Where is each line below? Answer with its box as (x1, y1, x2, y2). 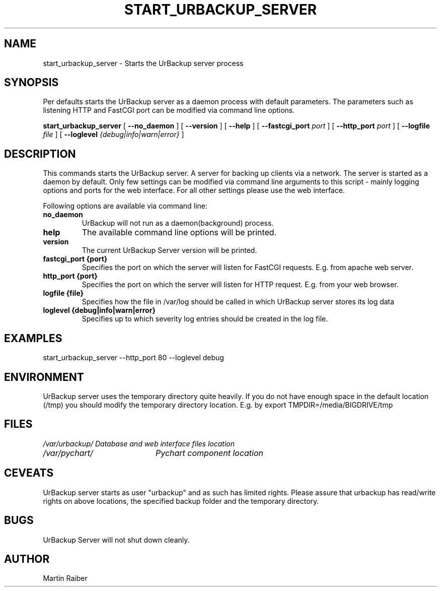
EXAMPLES (4, 332, 62, 345)
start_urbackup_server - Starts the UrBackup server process (43, 58, 244, 68)
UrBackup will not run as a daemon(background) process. (82, 219, 274, 228)
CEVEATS (4, 467, 54, 480)
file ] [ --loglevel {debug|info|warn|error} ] (43, 130, 184, 139)
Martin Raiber (43, 574, 88, 583)
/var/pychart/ (43, 447, 93, 458)
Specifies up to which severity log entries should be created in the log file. (82, 314, 328, 323)
